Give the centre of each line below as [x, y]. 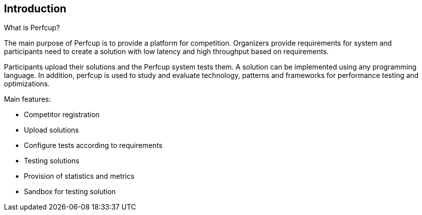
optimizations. [27, 84]
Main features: [28, 99]
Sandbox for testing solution [70, 192]
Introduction [35, 9]
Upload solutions [51, 130]
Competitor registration [62, 115]
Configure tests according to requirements [93, 145]
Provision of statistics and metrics [79, 176]
